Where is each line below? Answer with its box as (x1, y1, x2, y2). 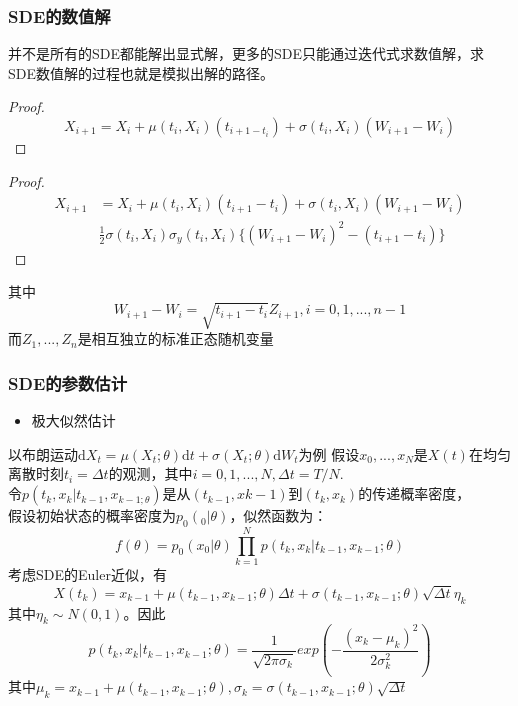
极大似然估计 (31, 410, 116, 431)
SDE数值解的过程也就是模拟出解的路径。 (8, 62, 275, 83)
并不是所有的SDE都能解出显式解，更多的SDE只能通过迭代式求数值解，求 (8, 43, 485, 64)
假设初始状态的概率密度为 (8, 505, 176, 526)
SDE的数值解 (8, 3, 111, 28)
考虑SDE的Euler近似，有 (8, 564, 167, 584)
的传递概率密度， (358, 483, 471, 504)
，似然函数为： (229, 505, 328, 526)
